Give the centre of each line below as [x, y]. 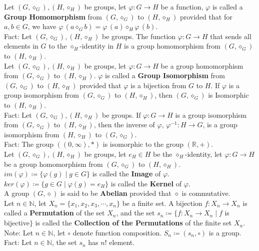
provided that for [206, 16]
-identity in [97, 46]
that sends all [231, 36]
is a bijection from [158, 85]
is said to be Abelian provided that [116, 193]
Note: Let [19, 232]
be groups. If [121, 114]
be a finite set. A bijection [162, 203]
